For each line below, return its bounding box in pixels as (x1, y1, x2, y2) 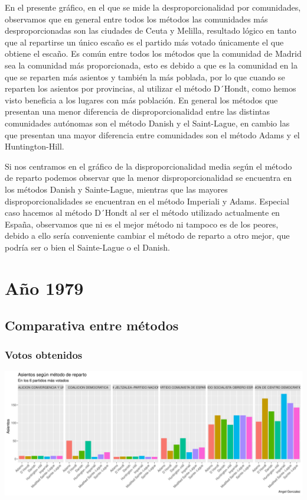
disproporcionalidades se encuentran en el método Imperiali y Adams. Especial (5, 194, 289, 207)
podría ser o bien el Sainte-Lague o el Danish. (5, 241, 170, 253)
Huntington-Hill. (5, 140, 64, 152)
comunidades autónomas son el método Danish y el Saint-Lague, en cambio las (5, 116, 290, 129)
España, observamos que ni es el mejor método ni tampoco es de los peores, (5, 217, 279, 230)
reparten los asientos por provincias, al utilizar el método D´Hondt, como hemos (5, 82, 296, 95)
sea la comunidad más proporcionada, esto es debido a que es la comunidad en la (5, 59, 298, 71)
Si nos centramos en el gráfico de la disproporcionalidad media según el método (5, 160, 292, 172)
